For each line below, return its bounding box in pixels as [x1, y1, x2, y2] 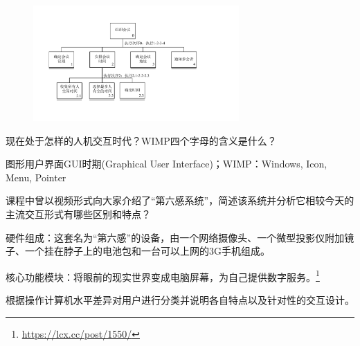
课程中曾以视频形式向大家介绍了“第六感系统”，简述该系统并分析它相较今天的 [6, 193, 354, 208]
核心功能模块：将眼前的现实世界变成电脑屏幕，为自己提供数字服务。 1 [6, 267, 320, 284]
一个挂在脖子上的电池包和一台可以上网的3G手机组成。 [24, 244, 270, 258]
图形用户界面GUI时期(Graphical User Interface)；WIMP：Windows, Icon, [6, 156, 327, 171]
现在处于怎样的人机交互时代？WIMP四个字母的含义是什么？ [6, 133, 277, 147]
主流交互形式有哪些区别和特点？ [6, 206, 151, 221]
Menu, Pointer [6, 170, 66, 184]
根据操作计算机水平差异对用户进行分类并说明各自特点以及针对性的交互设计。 [6, 292, 354, 307]
